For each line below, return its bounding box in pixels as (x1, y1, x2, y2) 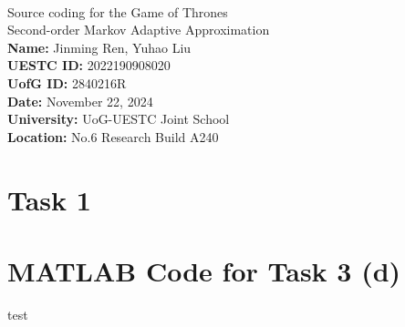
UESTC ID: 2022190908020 (7, 56, 171, 75)
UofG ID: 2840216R (7, 73, 127, 92)
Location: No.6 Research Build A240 (7, 127, 219, 146)
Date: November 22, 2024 (7, 91, 153, 110)
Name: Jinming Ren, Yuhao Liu (7, 37, 192, 56)
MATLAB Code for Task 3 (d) (7, 251, 401, 289)
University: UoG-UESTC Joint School (7, 109, 230, 128)
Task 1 (7, 180, 91, 218)
